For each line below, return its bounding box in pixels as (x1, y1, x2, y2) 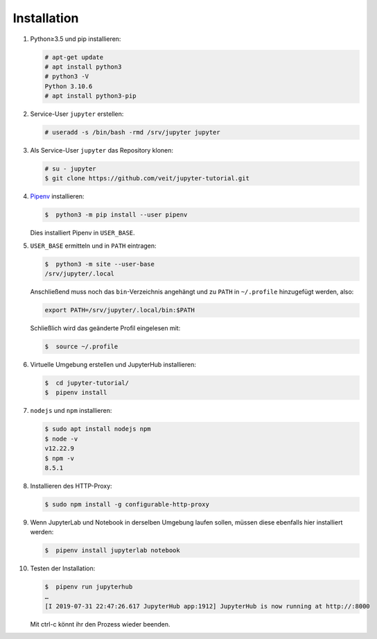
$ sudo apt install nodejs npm (44, 425, 152, 433)
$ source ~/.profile (44, 343, 119, 350)
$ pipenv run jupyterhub (44, 583, 133, 591)
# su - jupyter (44, 165, 96, 173)
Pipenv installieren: (30, 192, 85, 201)
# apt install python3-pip (44, 92, 137, 100)
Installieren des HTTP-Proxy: (30, 482, 112, 490)
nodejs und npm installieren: (30, 407, 112, 415)
